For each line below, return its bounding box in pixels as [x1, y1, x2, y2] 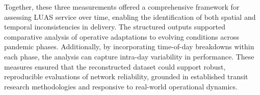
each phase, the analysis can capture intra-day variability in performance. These [4, 51, 254, 61]
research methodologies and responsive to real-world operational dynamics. [4, 81, 238, 91]
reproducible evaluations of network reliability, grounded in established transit [4, 71, 248, 82]
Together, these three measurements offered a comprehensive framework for [4, 2, 240, 12]
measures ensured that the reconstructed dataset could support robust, [4, 61, 226, 72]
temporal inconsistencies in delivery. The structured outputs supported [4, 21, 225, 32]
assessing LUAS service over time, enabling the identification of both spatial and [4, 11, 256, 22]
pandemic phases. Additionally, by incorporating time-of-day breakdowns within [4, 41, 254, 52]
